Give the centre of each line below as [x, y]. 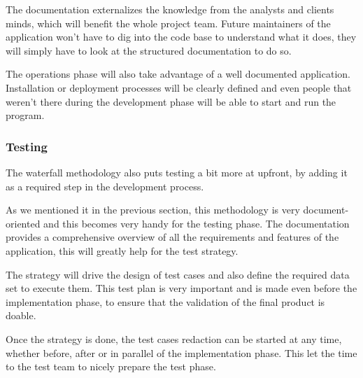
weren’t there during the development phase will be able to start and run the [171, 101]
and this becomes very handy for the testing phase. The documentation [197, 223]
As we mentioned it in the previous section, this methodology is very [153, 210]
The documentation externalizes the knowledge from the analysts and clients [170, 9]
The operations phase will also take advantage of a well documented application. [178, 74]
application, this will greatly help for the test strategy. [122, 250]
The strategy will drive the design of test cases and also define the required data [178, 274]
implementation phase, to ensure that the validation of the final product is [165, 301]
